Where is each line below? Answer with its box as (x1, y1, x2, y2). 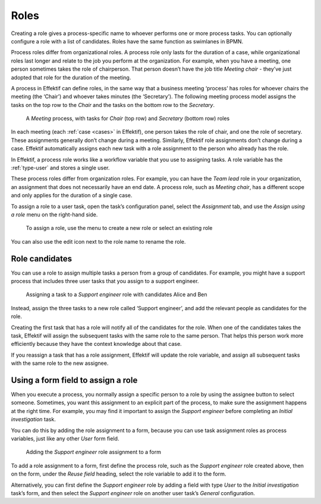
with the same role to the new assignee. (11, 360, 109, 367)
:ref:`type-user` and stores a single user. (11, 164, 110, 172)
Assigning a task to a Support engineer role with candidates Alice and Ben (26, 291, 207, 298)
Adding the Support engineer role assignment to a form (26, 449, 162, 456)
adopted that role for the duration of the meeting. (11, 74, 131, 81)
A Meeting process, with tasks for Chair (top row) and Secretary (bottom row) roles (26, 115, 230, 122)
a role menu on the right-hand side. (11, 211, 98, 218)
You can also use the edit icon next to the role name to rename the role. (11, 238, 186, 245)
